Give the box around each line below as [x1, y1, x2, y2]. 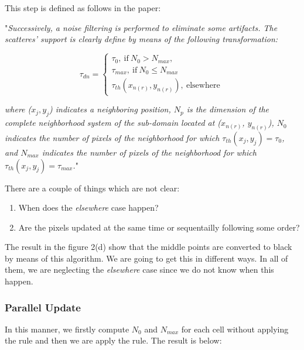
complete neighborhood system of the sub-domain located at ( [5, 116, 221, 129]
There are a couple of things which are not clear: [5, 181, 180, 194]
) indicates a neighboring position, [49, 103, 171, 115]
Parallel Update [5, 300, 81, 314]
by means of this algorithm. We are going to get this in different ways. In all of [5, 252, 288, 264]
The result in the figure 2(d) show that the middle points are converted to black [5, 241, 292, 253]
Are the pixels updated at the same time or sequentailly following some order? [18, 221, 300, 233]
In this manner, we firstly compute [5, 322, 129, 335]
